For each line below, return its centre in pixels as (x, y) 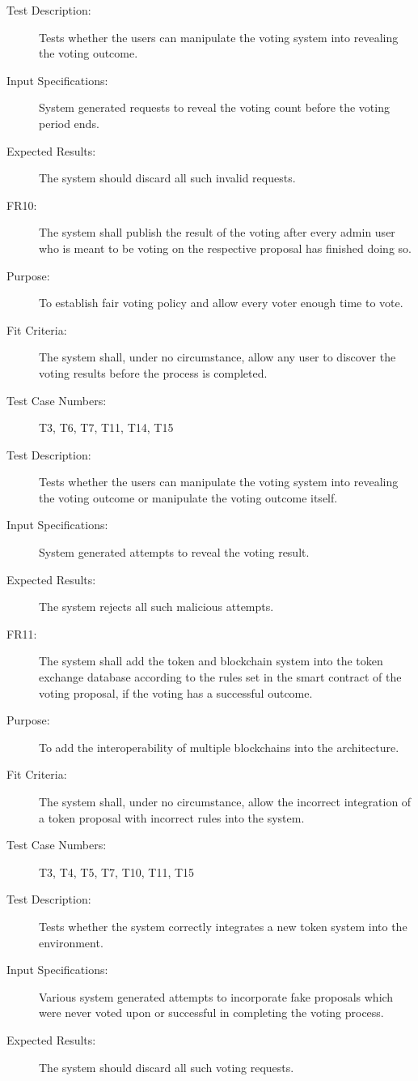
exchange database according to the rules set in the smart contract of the (220, 677)
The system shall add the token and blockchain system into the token (211, 661)
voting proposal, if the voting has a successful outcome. (176, 692)
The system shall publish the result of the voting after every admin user (217, 232)
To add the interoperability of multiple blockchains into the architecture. (219, 747)
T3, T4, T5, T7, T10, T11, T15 (117, 872)
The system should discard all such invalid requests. (167, 178)
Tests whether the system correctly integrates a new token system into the (223, 926)
